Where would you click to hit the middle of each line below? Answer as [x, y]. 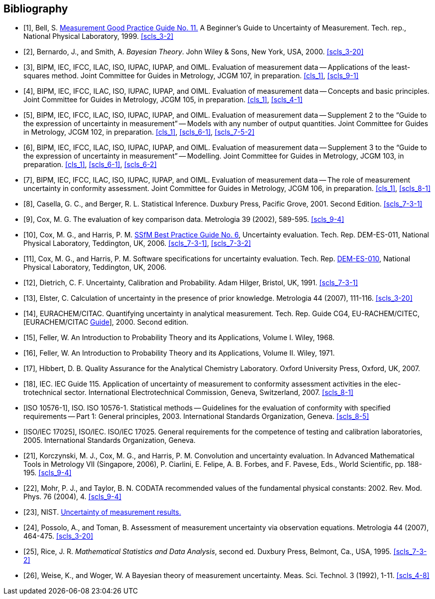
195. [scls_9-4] [48, 473]
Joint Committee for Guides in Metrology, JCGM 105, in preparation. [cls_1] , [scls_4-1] [163, 100]
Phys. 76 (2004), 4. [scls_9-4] [72, 497]
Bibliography [36, 9]
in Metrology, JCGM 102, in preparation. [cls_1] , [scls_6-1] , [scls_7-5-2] [139, 132]
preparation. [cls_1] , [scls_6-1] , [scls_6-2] [90, 165]
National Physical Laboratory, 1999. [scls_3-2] [99, 36]
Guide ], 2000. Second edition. [139, 322]
